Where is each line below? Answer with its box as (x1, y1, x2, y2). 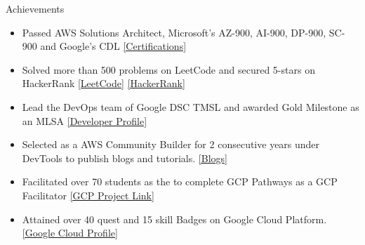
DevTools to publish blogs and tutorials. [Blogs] (22, 150, 227, 165)
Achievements (6, 1, 65, 15)
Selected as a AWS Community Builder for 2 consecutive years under (22, 137, 320, 152)
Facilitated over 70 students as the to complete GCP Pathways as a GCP (22, 174, 338, 189)
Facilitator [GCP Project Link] (22, 187, 154, 202)
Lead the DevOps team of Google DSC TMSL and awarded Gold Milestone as (22, 99, 359, 114)
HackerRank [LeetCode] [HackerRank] (22, 76, 185, 91)
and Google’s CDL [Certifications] (40, 39, 187, 53)
